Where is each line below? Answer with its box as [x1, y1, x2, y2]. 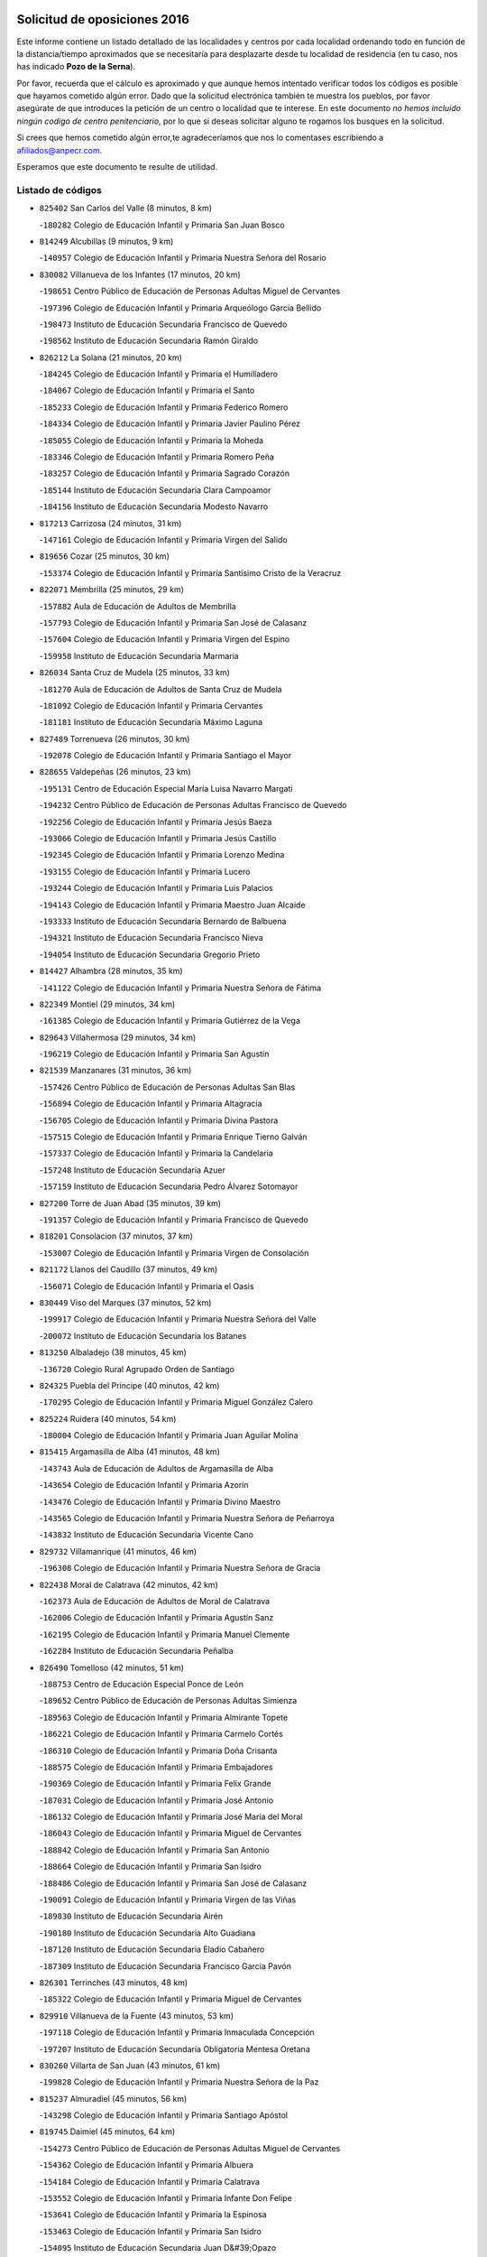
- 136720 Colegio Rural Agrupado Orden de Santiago [39, 1363, 234, 1374]
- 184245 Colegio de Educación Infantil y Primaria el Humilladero [39, 368, 279, 379]
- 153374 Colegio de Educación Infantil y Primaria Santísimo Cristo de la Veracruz [39, 567, 342, 578]
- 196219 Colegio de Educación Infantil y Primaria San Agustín [39, 1048, 270, 1060]
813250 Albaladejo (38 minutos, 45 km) [39, 1347, 187, 1358]
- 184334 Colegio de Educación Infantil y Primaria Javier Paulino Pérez [39, 418, 301, 429]
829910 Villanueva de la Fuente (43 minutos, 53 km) [39, 2010, 234, 2021]
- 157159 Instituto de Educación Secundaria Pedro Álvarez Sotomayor [39, 1181, 299, 1192]
